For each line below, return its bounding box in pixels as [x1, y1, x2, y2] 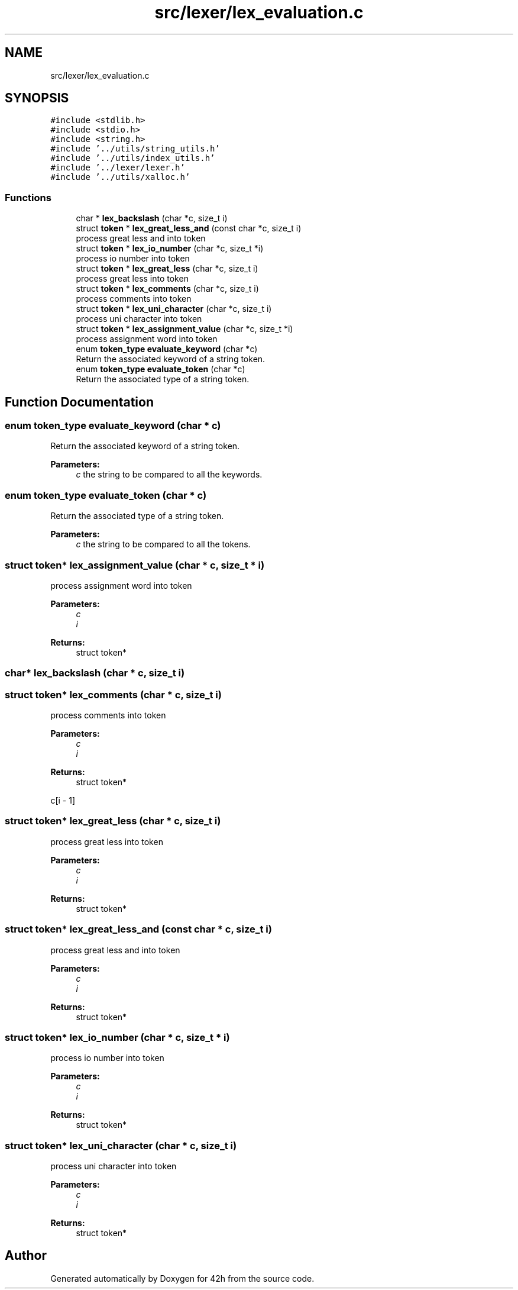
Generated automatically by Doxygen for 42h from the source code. [50, 1273, 315, 1283]
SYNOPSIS [5, 91, 69, 106]
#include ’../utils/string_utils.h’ [50, 144, 220, 154]
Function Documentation [5, 394, 154, 409]
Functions [5, 191, 51, 204]
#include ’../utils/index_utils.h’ [50, 153, 215, 163]
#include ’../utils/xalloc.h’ [50, 172, 190, 182]
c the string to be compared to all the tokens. [76, 539, 251, 550]
